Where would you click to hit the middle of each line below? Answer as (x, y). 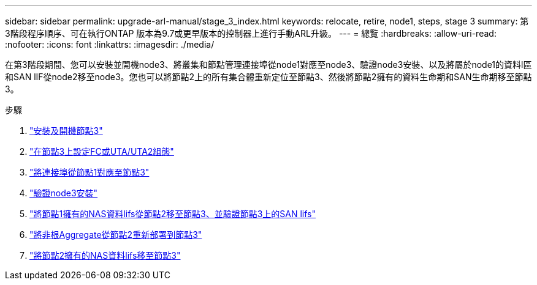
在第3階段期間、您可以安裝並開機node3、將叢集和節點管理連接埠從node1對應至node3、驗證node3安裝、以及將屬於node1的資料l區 (268, 65)
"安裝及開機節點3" (66, 131)
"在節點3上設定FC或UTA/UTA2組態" (102, 151)
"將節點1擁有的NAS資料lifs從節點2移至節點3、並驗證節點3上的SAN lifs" (173, 214)
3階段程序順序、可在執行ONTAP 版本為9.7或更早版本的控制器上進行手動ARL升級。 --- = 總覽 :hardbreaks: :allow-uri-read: (251, 33)
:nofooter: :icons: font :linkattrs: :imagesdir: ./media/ (110, 44)
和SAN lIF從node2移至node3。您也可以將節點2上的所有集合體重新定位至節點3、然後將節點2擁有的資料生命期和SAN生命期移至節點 (268, 77)
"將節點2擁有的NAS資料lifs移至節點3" (105, 255)
